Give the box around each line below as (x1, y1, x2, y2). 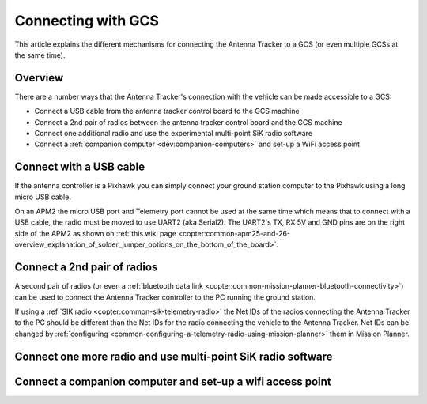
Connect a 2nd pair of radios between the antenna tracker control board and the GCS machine (34, 117, 343, 126)
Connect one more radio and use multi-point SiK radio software (14, 349, 333, 363)
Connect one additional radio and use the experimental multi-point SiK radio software (34, 129, 312, 138)
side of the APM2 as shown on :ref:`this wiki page (14, 228, 177, 238)
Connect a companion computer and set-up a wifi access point (14, 375, 331, 388)
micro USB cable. (14, 192, 71, 202)
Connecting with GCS (14, 12, 160, 29)
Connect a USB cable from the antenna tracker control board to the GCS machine (34, 107, 300, 116)
